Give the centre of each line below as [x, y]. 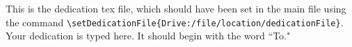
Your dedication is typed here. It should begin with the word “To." [148, 36]
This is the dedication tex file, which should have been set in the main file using [176, 8]
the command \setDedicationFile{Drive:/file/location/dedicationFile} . [175, 22]
